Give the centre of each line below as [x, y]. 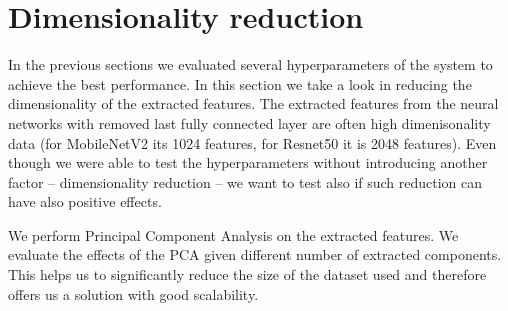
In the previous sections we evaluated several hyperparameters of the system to [250, 64]
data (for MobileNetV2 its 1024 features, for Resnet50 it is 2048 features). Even [252, 142]
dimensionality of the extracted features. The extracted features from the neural [253, 103]
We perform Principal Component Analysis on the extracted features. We [233, 234]
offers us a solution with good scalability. [133, 293]
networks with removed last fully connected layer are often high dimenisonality [249, 122]
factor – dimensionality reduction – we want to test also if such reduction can [245, 181]
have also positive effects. [85, 201]
